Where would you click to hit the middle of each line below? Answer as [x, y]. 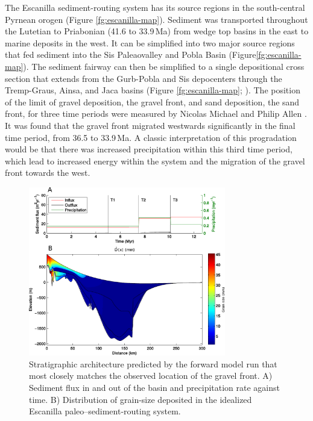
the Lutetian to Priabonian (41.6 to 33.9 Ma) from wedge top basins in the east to [157, 31]
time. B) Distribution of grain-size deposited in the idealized [141, 399]
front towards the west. [48, 173]
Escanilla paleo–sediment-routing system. [105, 411]
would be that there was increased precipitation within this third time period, [149, 149]
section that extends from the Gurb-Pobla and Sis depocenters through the [144, 78]
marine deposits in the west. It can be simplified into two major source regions [150, 42]
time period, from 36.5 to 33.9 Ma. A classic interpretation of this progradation [151, 137]
